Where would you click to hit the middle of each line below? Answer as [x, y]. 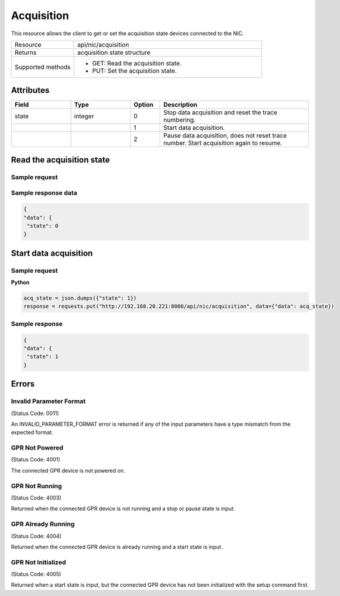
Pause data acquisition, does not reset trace [225, 136]
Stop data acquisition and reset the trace [220, 113]
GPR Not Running [37, 486]
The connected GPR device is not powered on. [68, 470]
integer [84, 116]
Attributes [30, 90]
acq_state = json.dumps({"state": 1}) [80, 298]
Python [20, 282]
